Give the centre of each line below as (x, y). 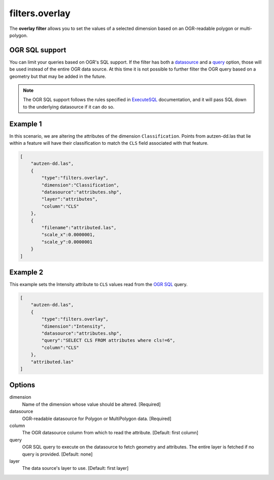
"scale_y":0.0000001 (67, 242)
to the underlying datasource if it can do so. (69, 107)
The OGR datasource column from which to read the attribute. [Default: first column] (110, 433)
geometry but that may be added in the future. (58, 76)
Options (22, 385)
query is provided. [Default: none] (57, 454)
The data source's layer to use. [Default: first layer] (75, 468)
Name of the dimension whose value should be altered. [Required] (91, 404)
